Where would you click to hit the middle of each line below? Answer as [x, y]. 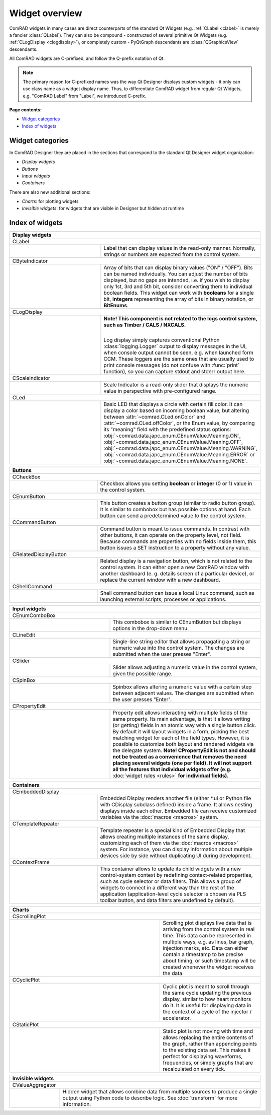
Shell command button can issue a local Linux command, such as [177, 593]
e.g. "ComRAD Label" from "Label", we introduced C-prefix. [85, 96]
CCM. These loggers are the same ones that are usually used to [179, 359]
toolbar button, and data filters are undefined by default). [167, 900]
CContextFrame [31, 862]
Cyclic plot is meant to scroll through [206, 987]
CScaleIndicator [31, 378]
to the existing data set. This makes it [207, 1050]
